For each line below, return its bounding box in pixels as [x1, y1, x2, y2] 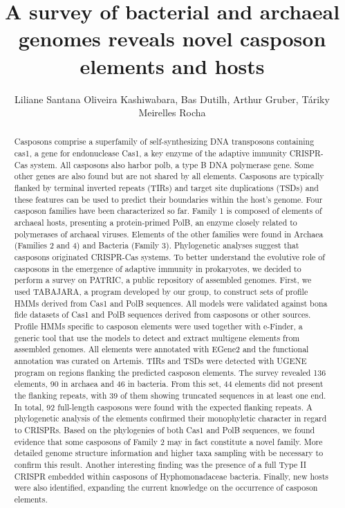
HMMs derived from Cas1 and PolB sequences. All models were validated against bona [14, 297, 328, 309]
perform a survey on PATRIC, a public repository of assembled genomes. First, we [14, 274, 312, 286]
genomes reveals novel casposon [18, 24, 326, 53]
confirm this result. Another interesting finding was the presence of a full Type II [14, 458, 307, 470]
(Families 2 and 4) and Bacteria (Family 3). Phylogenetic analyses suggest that [14, 239, 299, 251]
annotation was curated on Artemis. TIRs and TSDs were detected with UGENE [14, 354, 307, 366]
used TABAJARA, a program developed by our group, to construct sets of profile [14, 286, 308, 298]
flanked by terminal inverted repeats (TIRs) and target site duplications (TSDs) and [14, 182, 319, 194]
